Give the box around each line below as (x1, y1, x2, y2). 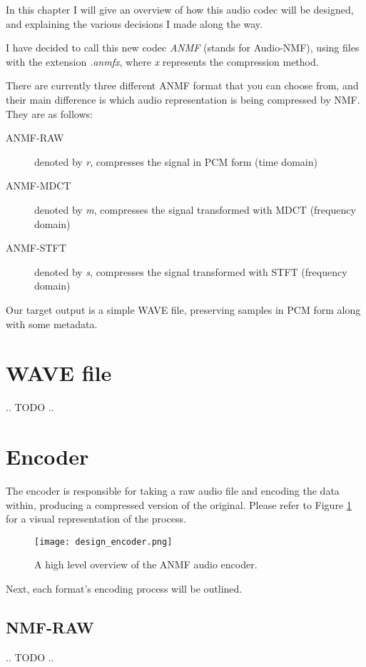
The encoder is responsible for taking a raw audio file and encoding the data (6, 483, 340, 498)
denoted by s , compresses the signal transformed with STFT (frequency (34, 264, 347, 279)
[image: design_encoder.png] (34, 536, 173, 547)
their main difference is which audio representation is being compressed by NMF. (6, 92, 360, 107)
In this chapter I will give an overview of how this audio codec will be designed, (6, 2, 354, 16)
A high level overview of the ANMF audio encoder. (34, 557, 258, 572)
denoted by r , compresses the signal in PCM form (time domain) (34, 154, 317, 169)
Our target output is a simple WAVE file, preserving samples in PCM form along (6, 302, 361, 317)
